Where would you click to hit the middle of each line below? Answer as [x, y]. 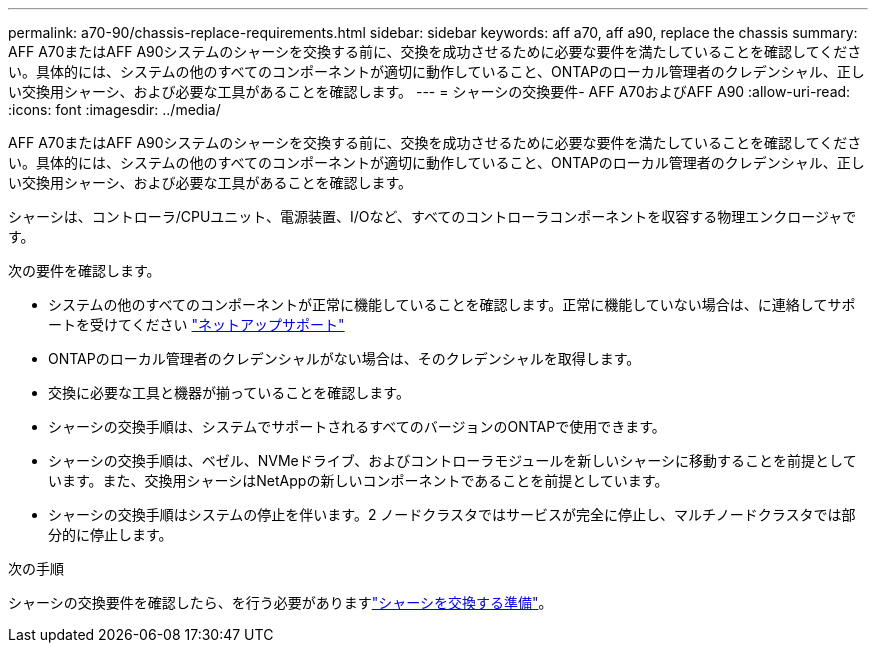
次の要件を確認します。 [84, 270]
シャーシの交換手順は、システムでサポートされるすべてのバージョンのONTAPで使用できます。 [357, 426]
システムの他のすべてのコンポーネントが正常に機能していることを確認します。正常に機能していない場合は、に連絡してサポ [452, 304]
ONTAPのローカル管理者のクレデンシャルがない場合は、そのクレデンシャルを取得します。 [344, 358]
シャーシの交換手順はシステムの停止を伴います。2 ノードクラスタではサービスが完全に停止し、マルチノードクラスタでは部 [452, 514]
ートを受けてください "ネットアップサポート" [196, 324]
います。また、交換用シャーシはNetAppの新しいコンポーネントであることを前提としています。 [358, 480]
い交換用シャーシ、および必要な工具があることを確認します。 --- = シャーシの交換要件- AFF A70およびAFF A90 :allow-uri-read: [429, 91]
